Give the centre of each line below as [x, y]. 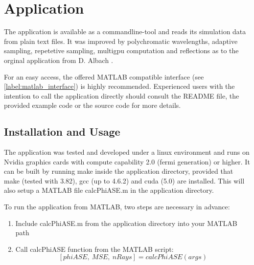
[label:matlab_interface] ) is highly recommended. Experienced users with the [119, 86]
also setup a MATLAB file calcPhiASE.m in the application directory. [109, 190]
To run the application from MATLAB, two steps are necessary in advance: [117, 207]
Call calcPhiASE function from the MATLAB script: [94, 249]
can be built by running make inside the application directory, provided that [119, 171]
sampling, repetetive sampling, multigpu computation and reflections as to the [121, 51]
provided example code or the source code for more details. [92, 105]
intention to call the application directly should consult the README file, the [122, 95]
